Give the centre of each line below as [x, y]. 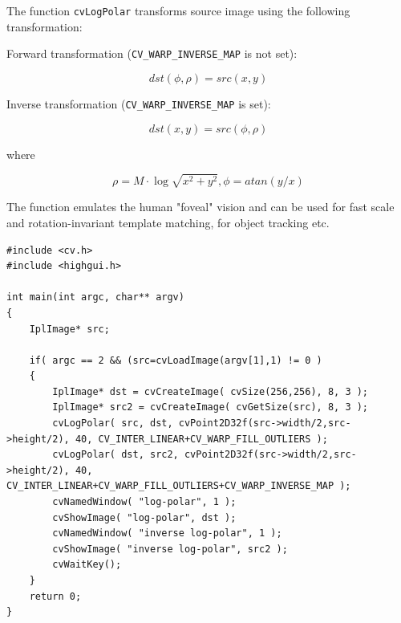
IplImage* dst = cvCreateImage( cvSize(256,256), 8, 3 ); [211, 391]
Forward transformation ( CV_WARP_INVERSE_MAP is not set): [152, 53]
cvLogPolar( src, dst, [113, 423]
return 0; [55, 596]
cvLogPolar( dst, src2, [115, 455]
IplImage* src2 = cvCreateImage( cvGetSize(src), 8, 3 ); [211, 407]
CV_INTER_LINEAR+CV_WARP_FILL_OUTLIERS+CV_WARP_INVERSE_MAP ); [179, 486]
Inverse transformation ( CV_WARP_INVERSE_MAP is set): [139, 103]
